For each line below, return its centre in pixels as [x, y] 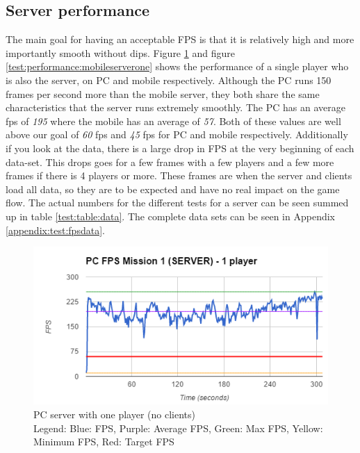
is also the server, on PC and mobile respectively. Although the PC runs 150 [169, 80]
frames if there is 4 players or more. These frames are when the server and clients [179, 175]
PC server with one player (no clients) [115, 414]
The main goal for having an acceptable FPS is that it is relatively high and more [180, 39]
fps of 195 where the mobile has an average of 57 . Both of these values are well [173, 121]
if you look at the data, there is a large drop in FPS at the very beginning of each [180, 148]
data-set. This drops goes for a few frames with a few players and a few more [170, 162]
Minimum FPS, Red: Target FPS [104, 442]
